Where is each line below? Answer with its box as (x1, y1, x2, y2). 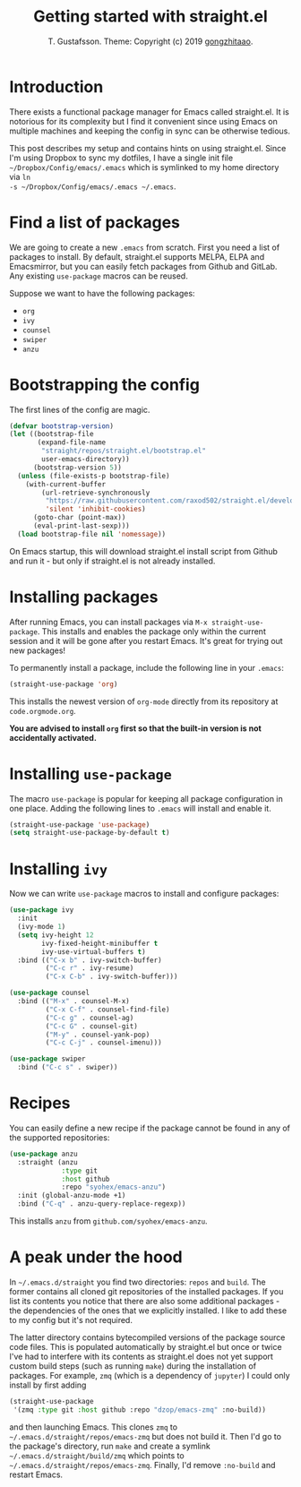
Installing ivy (9, 858, 108, 879)
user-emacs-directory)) (41, 455, 130, 464)
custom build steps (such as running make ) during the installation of (9, 1361, 257, 1371)
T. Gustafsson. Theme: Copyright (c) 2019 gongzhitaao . (47, 36, 254, 47)
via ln (9, 171, 31, 182)
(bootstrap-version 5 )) (32, 463, 123, 472)
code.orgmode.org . (9, 705, 76, 716)
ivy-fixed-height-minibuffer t (41, 939, 159, 948)
